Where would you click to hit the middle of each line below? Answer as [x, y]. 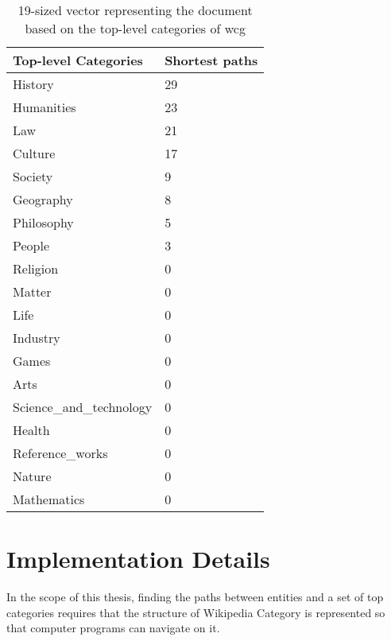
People [31, 245]
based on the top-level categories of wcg [135, 28]
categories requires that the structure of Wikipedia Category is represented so [196, 612]
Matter [32, 291]
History [33, 84]
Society [33, 176]
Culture [34, 153]
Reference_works [60, 453]
